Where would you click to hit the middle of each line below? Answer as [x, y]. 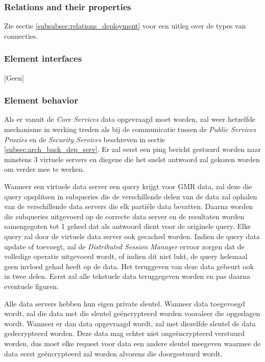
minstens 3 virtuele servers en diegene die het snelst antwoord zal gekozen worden [132, 159]
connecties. [21, 35]
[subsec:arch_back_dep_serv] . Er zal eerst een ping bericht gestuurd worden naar [132, 149]
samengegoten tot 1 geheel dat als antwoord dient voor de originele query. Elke [128, 226]
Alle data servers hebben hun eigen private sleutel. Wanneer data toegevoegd [125, 303]
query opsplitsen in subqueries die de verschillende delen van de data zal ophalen [131, 196]
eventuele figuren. [31, 286]
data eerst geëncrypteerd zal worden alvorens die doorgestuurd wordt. [113, 353]
